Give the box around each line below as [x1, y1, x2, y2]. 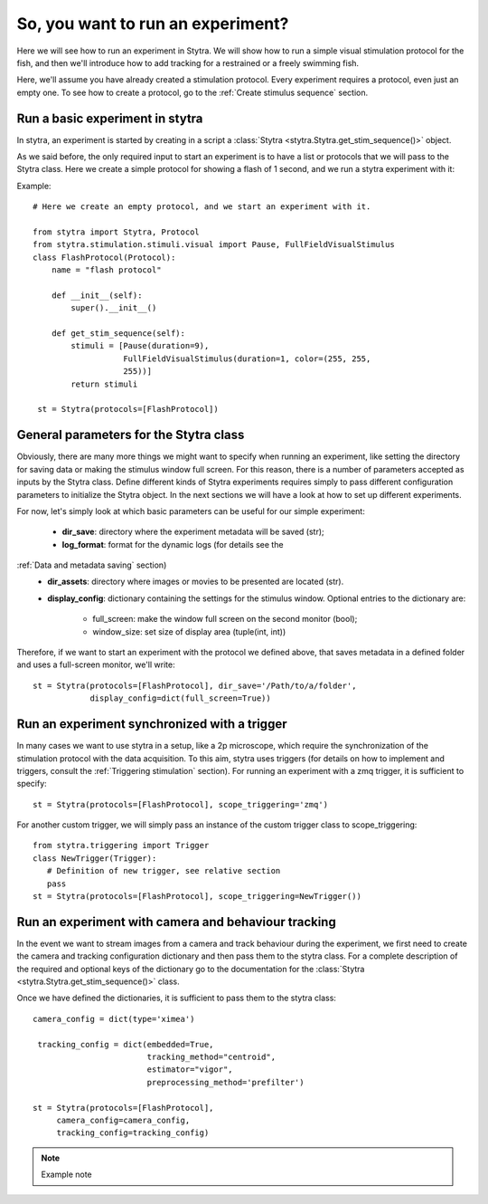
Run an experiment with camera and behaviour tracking [16, 914, 336, 930]
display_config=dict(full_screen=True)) [89, 693, 271, 703]
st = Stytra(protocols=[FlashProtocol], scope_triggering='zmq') [33, 799, 329, 809]
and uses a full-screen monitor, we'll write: [16, 659, 175, 670]
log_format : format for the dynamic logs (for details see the [61, 539, 284, 549]
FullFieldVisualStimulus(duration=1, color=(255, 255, [123, 353, 371, 364]
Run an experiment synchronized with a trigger [16, 716, 287, 732]
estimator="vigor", [146, 1065, 234, 1075]
